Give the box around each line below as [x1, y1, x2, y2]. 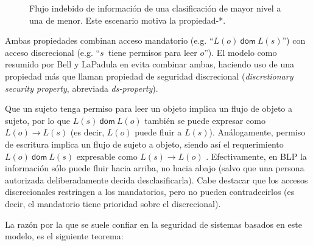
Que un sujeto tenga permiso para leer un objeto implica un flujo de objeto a [5, 102, 293, 115]
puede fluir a [135, 126, 182, 138]
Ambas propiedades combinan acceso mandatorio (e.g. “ [5, 34, 214, 47]
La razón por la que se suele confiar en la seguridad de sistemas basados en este [5, 217, 302, 230]
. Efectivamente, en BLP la [206, 149, 307, 162]
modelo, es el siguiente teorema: [5, 230, 124, 242]
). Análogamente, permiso [209, 126, 306, 138]
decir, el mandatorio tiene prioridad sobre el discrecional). [5, 197, 221, 210]
